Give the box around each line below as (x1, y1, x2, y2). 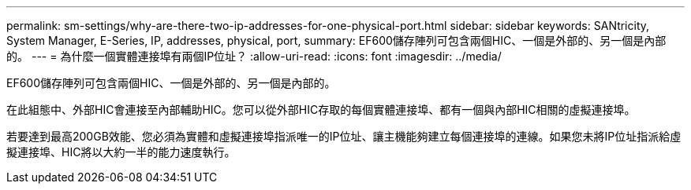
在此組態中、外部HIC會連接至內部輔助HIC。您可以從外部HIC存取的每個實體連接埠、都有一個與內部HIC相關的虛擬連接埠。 (6, 103, 636, 116)
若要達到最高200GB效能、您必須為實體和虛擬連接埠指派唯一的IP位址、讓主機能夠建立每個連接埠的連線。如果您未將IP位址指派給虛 (6, 130, 682, 143)
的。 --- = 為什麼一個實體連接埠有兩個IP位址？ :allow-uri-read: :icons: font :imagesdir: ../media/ (6, 49, 502, 63)
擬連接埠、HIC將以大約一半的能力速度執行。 (6, 145, 236, 159)
